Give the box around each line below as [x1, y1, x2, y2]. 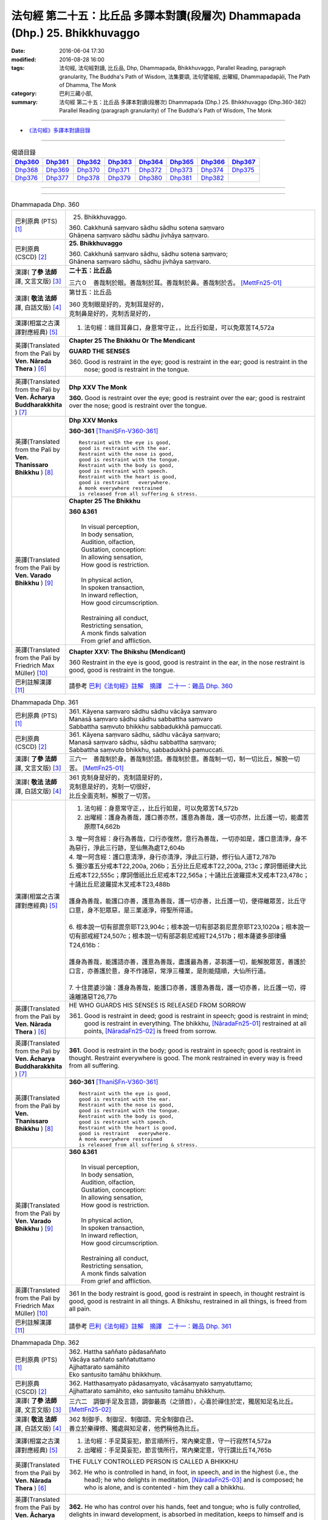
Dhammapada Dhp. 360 [11, 201, 80, 209]
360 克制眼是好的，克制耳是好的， [69, 300, 168, 308]
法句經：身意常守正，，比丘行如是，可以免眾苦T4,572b [84, 804, 239, 812]
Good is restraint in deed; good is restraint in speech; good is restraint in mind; [84, 1011, 309, 1020]
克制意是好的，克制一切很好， [69, 782, 154, 790]
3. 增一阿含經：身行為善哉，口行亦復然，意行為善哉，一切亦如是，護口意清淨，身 [69, 834, 301, 843]
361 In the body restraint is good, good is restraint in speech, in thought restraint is [69, 1289, 305, 1297]
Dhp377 [46, 174, 69, 182]
